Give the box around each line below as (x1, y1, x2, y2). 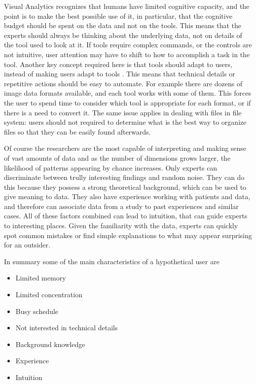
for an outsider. (4, 240, 50, 250)
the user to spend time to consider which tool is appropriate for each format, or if (4, 97, 251, 107)
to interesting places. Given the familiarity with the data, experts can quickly (4, 220, 238, 231)
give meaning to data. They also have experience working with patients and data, (4, 191, 251, 202)
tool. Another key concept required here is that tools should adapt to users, (4, 59, 232, 69)
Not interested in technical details (15, 322, 118, 333)
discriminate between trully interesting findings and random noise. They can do (4, 172, 245, 182)
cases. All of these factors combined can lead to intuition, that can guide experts (4, 210, 248, 221)
